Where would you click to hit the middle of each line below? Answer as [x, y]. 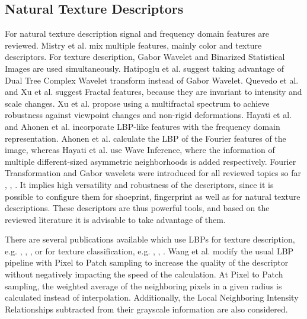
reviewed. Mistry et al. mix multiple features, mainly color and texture [133, 45]
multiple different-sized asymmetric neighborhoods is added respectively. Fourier [151, 161]
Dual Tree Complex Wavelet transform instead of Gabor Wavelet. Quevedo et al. [152, 80]
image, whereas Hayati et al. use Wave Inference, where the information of [140, 150]
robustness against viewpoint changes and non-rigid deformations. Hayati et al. [148, 115]
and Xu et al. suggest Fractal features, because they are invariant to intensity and [153, 92]
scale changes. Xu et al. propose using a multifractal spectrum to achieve [137, 103]
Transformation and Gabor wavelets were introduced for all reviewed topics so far [153, 173]
